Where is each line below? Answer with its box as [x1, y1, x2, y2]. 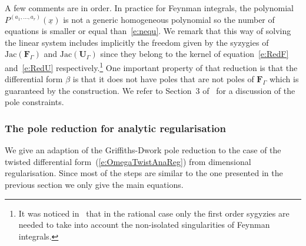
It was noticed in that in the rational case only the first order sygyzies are [18, 207, 290, 219]
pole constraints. [5, 96, 64, 108]
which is [269, 73, 299, 85]
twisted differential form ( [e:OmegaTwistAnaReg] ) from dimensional [5, 155, 251, 167]
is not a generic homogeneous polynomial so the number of [63, 13, 275, 25]
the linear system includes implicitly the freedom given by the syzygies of [5, 36, 269, 48]
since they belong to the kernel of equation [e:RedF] [100, 48, 289, 60]
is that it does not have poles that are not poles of [72, 73, 254, 85]
